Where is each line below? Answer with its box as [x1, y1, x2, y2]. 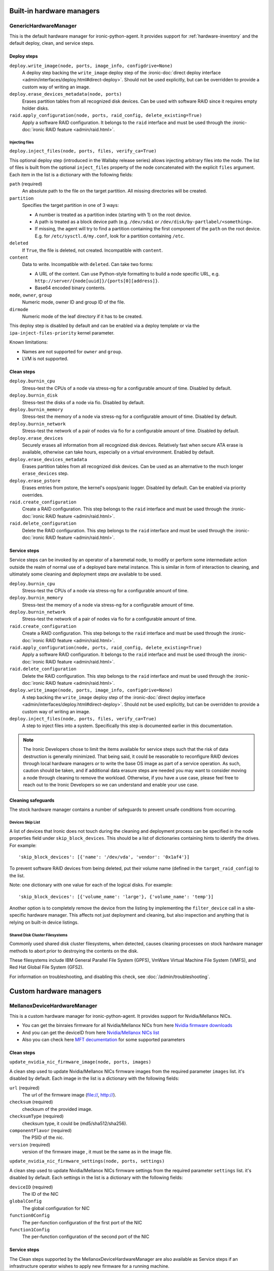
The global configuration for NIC [22, 1205, 90, 1211]
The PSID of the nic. [22, 1134, 64, 1141]
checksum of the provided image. [22, 1106, 92, 1112]
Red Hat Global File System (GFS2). [9, 964, 84, 971]
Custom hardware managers [9, 987, 101, 995]
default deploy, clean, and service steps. [9, 40, 94, 46]
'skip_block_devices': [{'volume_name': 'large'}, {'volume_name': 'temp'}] [18, 894, 214, 899]
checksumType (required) [9, 1113, 64, 1119]
